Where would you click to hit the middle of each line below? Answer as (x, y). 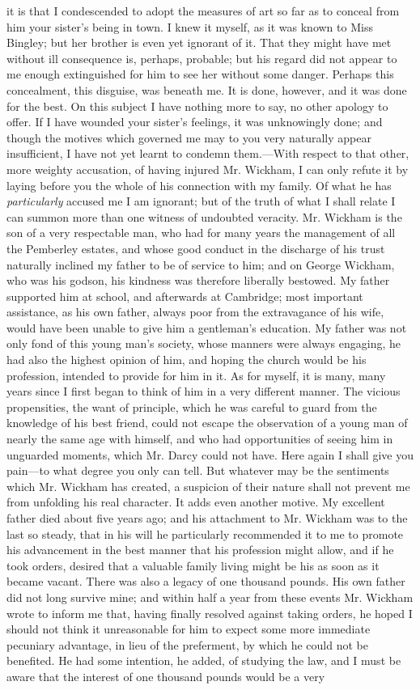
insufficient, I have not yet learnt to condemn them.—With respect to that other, (208, 153)
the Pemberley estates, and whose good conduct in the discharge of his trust (196, 248)
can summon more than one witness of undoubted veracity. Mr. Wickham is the (204, 216)
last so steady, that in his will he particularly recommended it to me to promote (205, 533)
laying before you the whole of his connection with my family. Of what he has (199, 185)
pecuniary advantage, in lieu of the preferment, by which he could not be (187, 644)
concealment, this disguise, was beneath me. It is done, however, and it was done (207, 89)
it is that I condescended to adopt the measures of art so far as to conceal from (203, 11)
